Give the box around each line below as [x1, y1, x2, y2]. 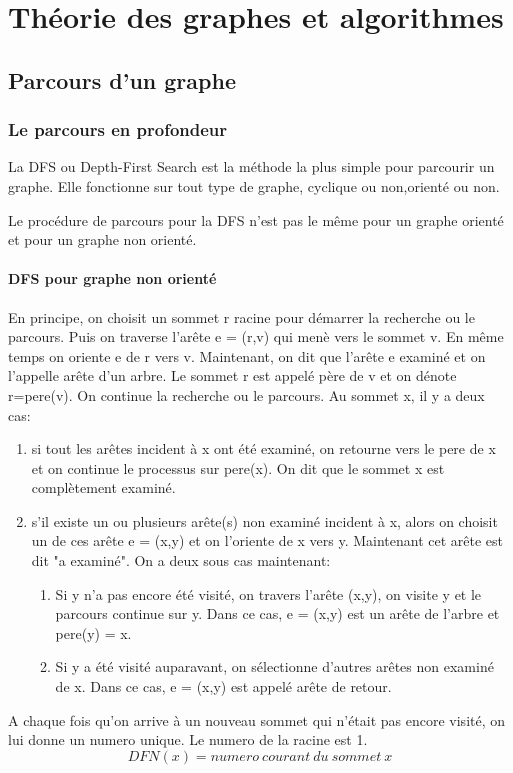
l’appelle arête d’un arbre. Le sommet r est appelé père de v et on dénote [8, 365, 457, 386]
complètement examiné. [31, 477, 176, 498]
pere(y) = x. [55, 622, 132, 643]
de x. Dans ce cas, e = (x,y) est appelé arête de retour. [55, 676, 392, 697]
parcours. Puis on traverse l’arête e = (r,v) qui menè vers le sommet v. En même [8, 326, 504, 347]
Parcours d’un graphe [8, 64, 236, 95]
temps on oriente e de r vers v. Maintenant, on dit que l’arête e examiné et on [8, 345, 486, 366]
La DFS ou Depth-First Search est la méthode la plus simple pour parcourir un [8, 156, 495, 177]
